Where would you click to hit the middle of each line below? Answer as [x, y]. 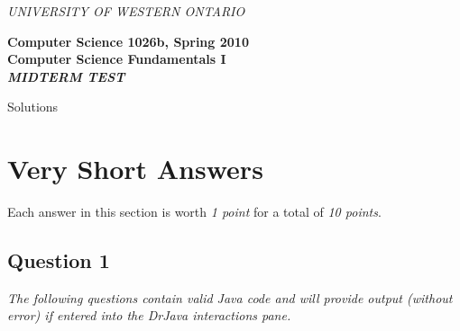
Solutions [33, 107]
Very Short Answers [135, 169]
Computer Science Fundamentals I [117, 59]
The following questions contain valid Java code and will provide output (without [230, 297]
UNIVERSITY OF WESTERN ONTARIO [126, 11]
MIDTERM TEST [66, 76]
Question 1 [59, 260]
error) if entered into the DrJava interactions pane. [149, 315]
